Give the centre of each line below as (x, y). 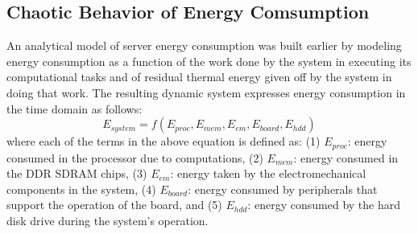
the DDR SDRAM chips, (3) (77, 173)
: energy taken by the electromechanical (268, 173)
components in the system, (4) (81, 189)
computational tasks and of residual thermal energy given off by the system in (199, 77)
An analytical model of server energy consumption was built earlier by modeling (204, 45)
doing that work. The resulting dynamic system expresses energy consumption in (206, 92)
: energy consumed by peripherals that (283, 189)
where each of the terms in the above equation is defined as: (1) (163, 141)
